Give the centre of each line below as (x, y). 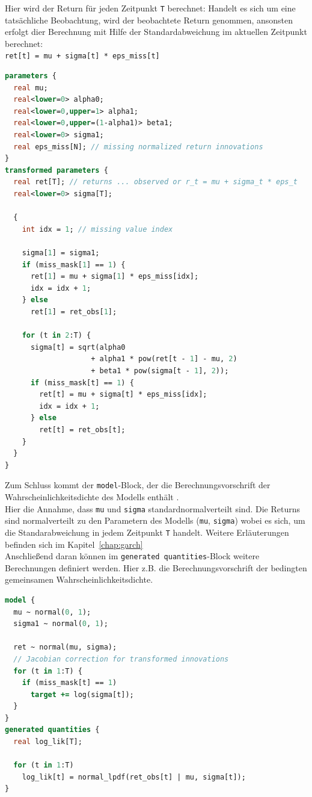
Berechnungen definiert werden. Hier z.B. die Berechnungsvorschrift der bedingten (156, 567)
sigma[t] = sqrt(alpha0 (78, 347)
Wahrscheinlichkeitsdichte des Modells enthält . (92, 496)
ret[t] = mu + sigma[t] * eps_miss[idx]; (123, 395)
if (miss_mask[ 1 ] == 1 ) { (74, 265)
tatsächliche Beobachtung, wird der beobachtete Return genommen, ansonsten (149, 20)
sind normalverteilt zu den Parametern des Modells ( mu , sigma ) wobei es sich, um (155, 520)
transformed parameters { (57, 170)
